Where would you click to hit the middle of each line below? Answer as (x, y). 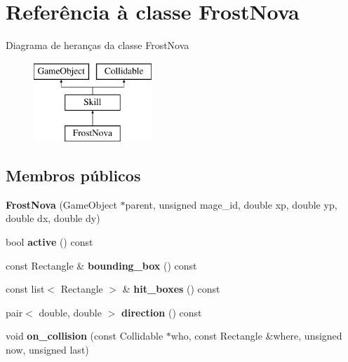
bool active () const (49, 242)
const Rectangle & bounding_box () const (101, 265)
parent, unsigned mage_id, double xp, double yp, (231, 204)
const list (25, 289)
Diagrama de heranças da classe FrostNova (98, 45)
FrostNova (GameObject (61, 204)
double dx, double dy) (53, 218)
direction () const (161, 312)
